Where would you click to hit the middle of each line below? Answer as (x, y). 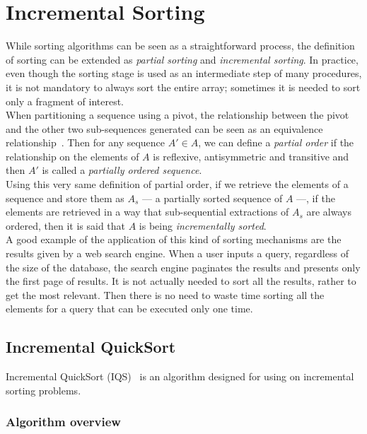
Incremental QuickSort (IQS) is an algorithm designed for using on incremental (180, 376)
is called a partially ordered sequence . (122, 170)
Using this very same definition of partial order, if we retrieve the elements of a (177, 184)
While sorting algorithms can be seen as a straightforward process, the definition (180, 46)
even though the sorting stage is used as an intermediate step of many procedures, (184, 73)
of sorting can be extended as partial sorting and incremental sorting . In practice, (182, 59)
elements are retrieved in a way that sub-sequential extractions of (147, 212)
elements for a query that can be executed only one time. (129, 309)
